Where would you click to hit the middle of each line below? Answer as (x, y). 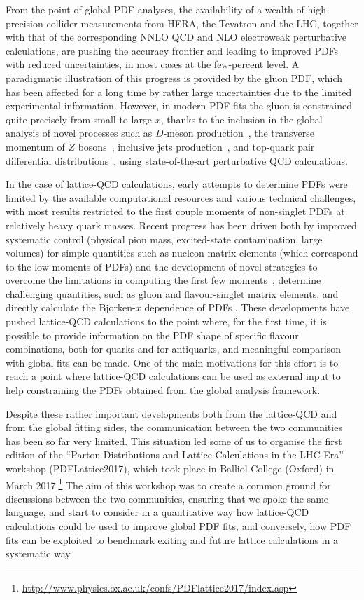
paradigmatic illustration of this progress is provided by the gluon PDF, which (174, 77)
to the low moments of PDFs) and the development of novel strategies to (162, 266)
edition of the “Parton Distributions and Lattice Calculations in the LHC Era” (175, 455)
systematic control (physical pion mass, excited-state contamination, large (164, 239)
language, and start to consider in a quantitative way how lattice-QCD (157, 512)
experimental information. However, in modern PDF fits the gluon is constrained (179, 105)
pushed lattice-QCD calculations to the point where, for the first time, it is (166, 321)
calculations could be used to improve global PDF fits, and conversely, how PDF (178, 526)
